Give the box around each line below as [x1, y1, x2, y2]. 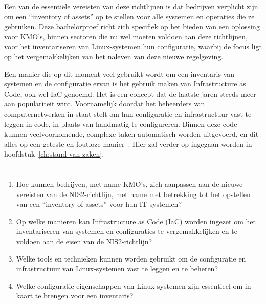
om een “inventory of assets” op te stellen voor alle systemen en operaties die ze [4, 11, 255, 21]
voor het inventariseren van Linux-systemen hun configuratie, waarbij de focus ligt [4, 41, 262, 52]
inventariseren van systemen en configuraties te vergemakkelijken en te [16, 226, 237, 236]
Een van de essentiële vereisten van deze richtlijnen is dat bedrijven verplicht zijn [4, 1, 258, 11]
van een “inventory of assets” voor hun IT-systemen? [16, 199, 182, 209]
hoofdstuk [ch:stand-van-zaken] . [4, 148, 104, 159]
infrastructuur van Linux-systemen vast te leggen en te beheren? [16, 263, 218, 274]
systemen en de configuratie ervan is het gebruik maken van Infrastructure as [4, 78, 246, 89]
